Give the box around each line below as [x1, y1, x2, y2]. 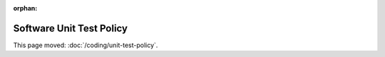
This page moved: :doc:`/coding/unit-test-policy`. [13, 41, 158, 49]
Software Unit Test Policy [13, 22, 128, 34]
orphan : [13, 4, 38, 12]
